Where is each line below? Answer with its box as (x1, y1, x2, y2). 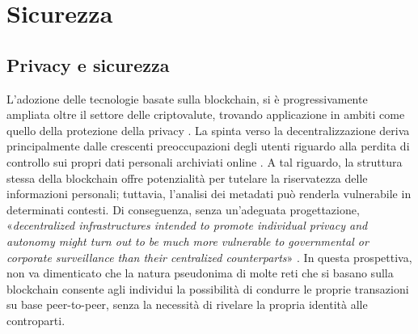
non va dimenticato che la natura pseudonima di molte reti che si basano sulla (6, 264, 394, 281)
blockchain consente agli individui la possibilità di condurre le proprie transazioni (6, 280, 409, 297)
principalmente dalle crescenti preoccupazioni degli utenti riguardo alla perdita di (6, 137, 410, 154)
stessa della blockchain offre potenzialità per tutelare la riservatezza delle (6, 169, 368, 186)
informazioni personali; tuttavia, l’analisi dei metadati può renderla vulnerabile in (6, 185, 412, 202)
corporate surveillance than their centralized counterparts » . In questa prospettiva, (6, 248, 412, 265)
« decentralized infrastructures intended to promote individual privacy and (6, 217, 368, 234)
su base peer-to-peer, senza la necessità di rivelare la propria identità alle (6, 296, 368, 313)
